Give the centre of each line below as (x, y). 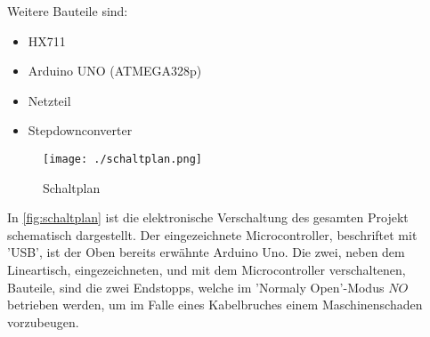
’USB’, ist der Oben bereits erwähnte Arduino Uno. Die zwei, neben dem (206, 252)
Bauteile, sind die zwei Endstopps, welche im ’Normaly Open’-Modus (196, 287)
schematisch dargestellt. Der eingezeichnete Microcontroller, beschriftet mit (212, 234)
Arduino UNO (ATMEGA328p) (115, 71)
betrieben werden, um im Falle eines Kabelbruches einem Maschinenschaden (215, 305)
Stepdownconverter (80, 130)
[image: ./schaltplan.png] (122, 159)
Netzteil (49, 100)
